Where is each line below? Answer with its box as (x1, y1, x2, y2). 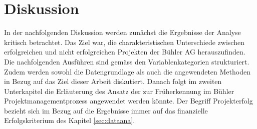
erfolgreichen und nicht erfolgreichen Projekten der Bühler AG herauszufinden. (4, 46, 245, 57)
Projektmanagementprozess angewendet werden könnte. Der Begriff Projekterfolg (4, 95, 253, 106)
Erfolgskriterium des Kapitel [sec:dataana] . (4, 115, 135, 125)
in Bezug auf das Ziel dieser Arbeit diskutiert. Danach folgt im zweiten (4, 76, 222, 86)
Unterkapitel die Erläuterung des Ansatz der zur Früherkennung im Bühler (4, 85, 234, 96)
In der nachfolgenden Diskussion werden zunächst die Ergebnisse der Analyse (4, 27, 241, 37)
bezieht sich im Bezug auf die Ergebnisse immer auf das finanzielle (4, 105, 208, 115)
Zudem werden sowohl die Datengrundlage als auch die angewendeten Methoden (4, 66, 250, 76)
